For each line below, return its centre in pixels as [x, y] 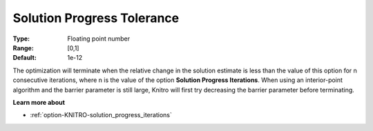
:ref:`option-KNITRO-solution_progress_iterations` [101, 115]
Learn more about [39, 102]
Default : [25, 58]
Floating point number [99, 39]
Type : [21, 39]
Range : [23, 48]
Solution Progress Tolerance [96, 18]
